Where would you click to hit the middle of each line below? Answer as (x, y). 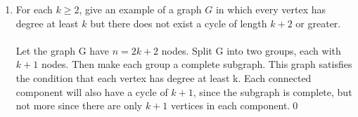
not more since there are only (79, 105)
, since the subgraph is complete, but (273, 91)
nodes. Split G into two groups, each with (251, 50)
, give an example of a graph (140, 9)
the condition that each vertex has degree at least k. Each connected (164, 77)
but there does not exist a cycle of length (179, 23)
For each (34, 9)
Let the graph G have (62, 50)
